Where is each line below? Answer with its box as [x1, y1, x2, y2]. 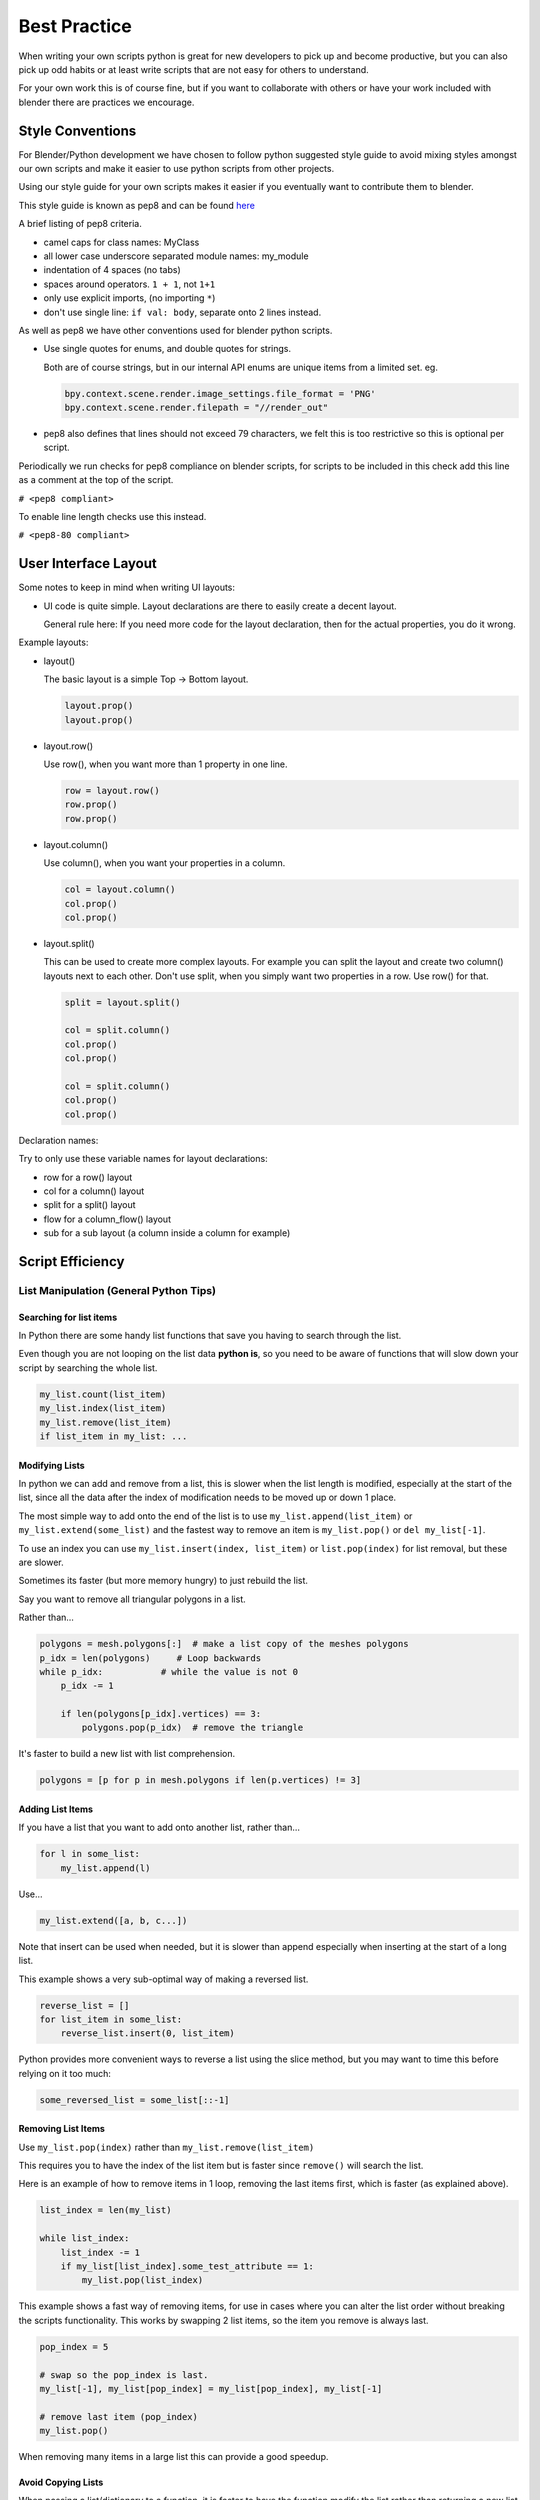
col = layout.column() [64, 884, 176, 895]
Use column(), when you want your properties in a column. [43, 857, 286, 869]
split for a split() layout [43, 1199, 136, 1211]
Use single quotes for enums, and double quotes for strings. [43, 343, 292, 355]
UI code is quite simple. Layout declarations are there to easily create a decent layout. [43, 600, 397, 612]
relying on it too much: [18, 2067, 112, 2079]
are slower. [18, 1556, 64, 1568]
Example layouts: [18, 636, 89, 649]
